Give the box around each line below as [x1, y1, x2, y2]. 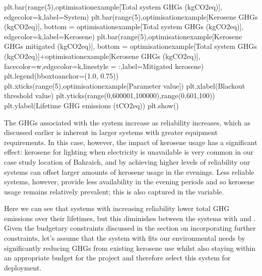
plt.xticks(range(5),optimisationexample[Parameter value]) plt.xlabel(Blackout [4, 80, 245, 91]
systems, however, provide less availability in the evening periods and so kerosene [4, 176, 254, 187]
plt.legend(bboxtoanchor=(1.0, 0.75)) [4, 71, 119, 81]
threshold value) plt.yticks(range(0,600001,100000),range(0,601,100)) [4, 90, 215, 101]
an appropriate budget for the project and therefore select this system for [4, 252, 231, 263]
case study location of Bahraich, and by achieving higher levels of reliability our [4, 156, 250, 167]
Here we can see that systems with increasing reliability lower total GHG [4, 203, 230, 214]
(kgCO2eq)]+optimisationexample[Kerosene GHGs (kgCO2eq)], [4, 50, 201, 61]
